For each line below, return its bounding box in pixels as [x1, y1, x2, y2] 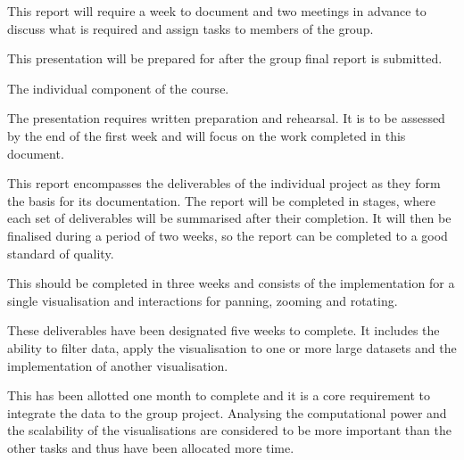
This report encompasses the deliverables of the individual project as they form [7, 174, 441, 193]
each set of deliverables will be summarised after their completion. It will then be [7, 209, 452, 227]
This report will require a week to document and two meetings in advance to [7, 2, 427, 20]
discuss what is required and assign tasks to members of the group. [7, 19, 374, 37]
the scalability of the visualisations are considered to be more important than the [7, 421, 452, 439]
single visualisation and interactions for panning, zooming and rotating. [7, 291, 398, 309]
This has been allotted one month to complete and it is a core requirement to [7, 386, 430, 405]
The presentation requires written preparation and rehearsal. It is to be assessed [7, 109, 445, 127]
